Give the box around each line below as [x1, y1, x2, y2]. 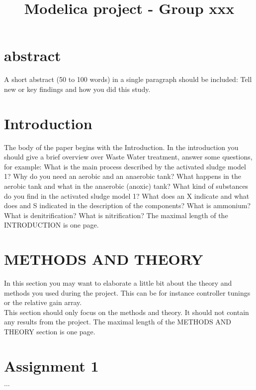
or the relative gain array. [4, 297, 82, 308]
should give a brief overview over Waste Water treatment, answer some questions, [4, 152, 253, 162]
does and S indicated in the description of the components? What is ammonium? [4, 200, 251, 211]
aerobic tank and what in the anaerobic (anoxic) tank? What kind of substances [4, 181, 249, 191]
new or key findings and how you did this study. [4, 83, 151, 94]
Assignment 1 [4, 355, 99, 376]
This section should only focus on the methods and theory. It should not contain [4, 307, 249, 317]
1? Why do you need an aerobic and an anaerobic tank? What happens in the [4, 171, 241, 181]
